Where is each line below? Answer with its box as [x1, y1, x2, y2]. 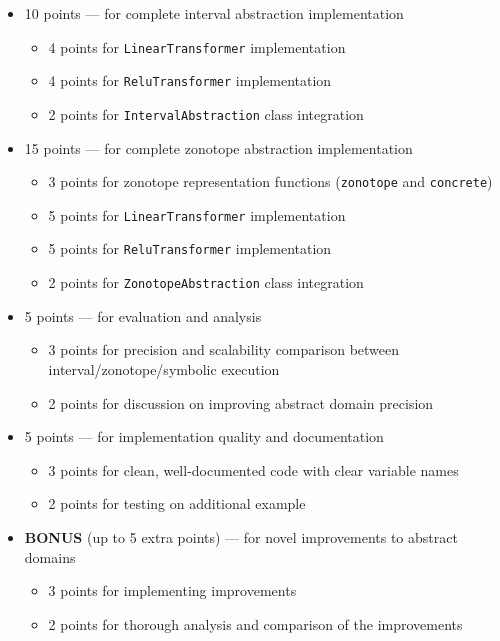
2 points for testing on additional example [48, 493, 306, 514]
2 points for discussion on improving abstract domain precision [48, 392, 434, 413]
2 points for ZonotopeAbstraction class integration [48, 272, 364, 293]
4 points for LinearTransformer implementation [48, 36, 346, 57]
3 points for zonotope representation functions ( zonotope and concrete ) [48, 171, 493, 192]
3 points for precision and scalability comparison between [48, 339, 400, 360]
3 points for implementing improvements [48, 580, 297, 601]
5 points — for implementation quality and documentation [24, 426, 384, 447]
